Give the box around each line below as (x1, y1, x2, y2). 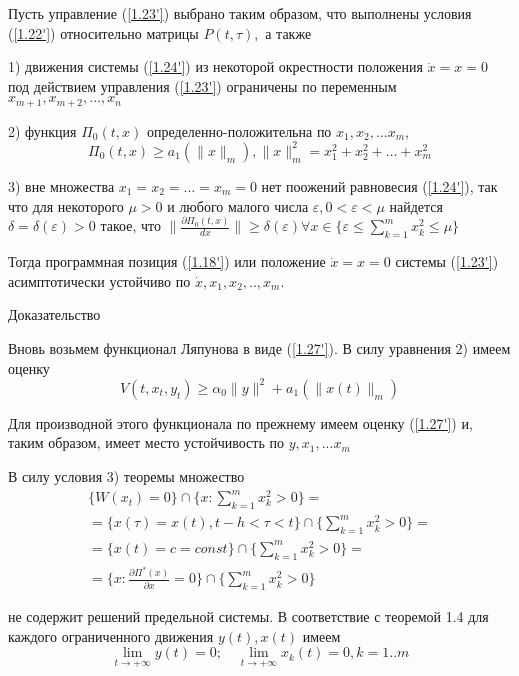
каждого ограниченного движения (8, 625, 214, 646)
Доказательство (8, 304, 101, 325)
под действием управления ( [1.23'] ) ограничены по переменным (8, 75, 397, 96)
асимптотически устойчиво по (8, 270, 191, 291)
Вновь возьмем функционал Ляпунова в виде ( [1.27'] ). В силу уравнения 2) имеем (8, 338, 511, 359)
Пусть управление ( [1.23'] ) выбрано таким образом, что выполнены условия (8, 3, 472, 23)
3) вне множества (8, 175, 115, 196)
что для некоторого (8, 195, 124, 216)
